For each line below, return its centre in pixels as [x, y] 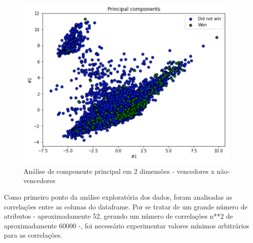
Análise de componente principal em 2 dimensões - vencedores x [119, 171]
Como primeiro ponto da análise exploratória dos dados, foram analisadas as [118, 197]
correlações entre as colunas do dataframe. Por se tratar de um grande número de [126, 206]
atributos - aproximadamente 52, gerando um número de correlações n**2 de [118, 216]
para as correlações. [33, 235]
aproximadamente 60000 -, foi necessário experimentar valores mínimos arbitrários [127, 225]
